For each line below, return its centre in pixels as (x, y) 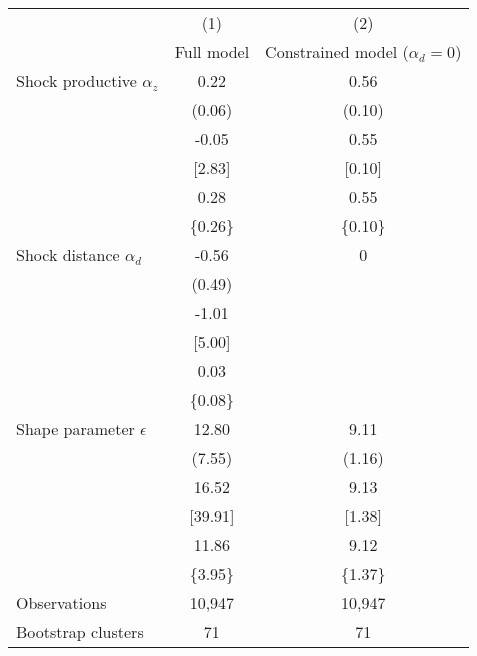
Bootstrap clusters (80, 631)
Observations (61, 602)
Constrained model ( (337, 51)
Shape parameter (75, 428)
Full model (212, 51)
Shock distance (68, 254)
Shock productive (76, 80)
